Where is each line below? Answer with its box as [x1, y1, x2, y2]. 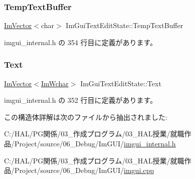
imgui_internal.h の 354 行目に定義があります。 [4, 37, 157, 47]
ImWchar [41, 78, 69, 88]
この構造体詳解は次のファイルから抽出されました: [4, 111, 167, 122]
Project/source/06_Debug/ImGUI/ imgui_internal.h [14, 138, 176, 148]
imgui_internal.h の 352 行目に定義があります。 [4, 95, 157, 105]
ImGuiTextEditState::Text [80, 78, 161, 88]
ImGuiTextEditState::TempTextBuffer [66, 20, 183, 31]
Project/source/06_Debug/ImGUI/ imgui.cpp [14, 165, 154, 175]
